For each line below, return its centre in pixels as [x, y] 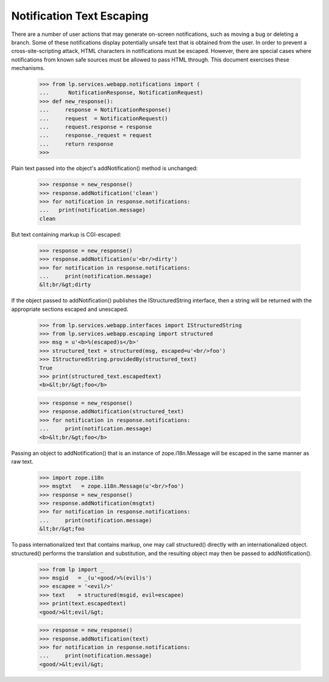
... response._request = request [96, 135]
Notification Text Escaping [80, 16]
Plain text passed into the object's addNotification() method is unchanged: [104, 168]
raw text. [22, 461]
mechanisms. [28, 68]
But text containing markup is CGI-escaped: [66, 234]
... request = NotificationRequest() [104, 118]
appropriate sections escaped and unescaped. [70, 309]
